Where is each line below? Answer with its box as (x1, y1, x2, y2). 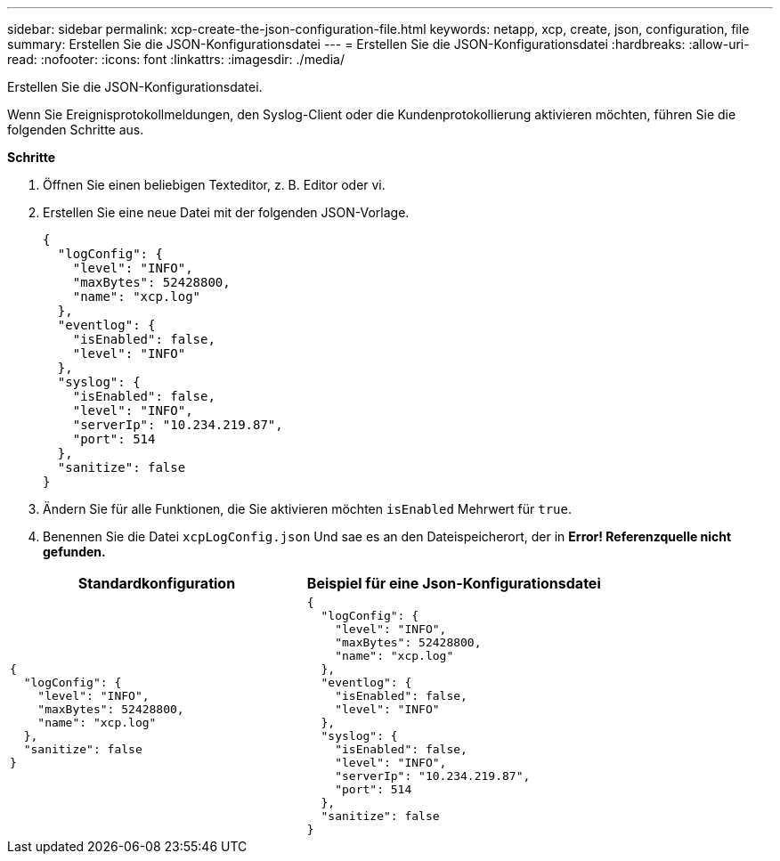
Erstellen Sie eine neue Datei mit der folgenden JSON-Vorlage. (43, 205, 410, 220)
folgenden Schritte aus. (7, 122, 144, 137)
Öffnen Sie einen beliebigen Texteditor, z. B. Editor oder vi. (43, 177, 386, 192)
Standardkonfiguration (77, 574, 236, 592)
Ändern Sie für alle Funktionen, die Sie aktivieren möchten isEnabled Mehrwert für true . (43, 501, 573, 516)
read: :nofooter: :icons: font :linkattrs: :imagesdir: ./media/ (7, 52, 345, 67)
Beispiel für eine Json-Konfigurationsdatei (306, 574, 601, 592)
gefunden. (43, 544, 106, 559)
